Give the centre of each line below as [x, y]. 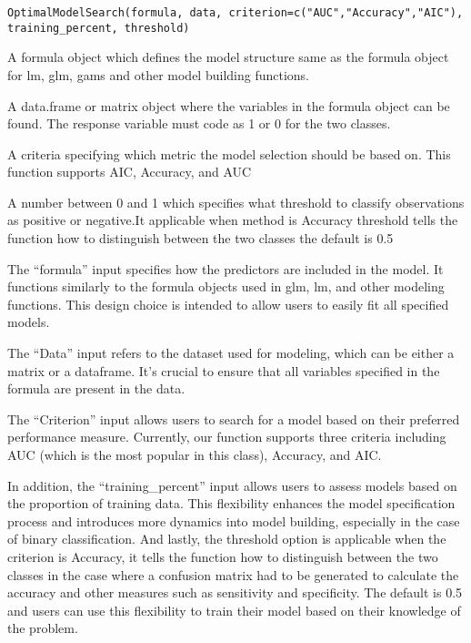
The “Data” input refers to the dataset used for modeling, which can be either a [231, 353]
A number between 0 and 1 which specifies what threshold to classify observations [236, 202]
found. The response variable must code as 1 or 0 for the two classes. [199, 123]
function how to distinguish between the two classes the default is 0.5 [200, 238]
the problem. [43, 628]
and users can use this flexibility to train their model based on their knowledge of [234, 610]
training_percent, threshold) [99, 28]
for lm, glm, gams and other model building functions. [158, 74]
